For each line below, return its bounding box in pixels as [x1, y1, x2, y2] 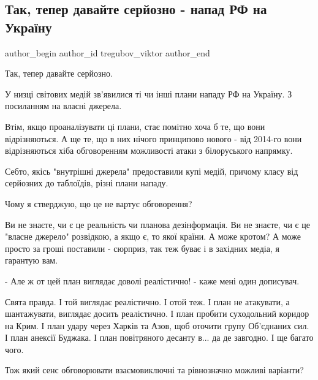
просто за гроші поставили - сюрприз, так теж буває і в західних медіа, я [5, 241, 279, 254]
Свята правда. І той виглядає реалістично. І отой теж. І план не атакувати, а [5, 295, 290, 308]
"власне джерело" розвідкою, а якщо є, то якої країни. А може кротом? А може [5, 230, 301, 243]
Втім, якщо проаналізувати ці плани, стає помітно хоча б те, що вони [5, 120, 265, 132]
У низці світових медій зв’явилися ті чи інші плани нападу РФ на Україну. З [5, 87, 292, 100]
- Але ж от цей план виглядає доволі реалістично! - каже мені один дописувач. [5, 274, 300, 287]
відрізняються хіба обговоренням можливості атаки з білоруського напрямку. [5, 144, 293, 157]
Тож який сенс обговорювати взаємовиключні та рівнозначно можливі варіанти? [5, 363, 304, 376]
